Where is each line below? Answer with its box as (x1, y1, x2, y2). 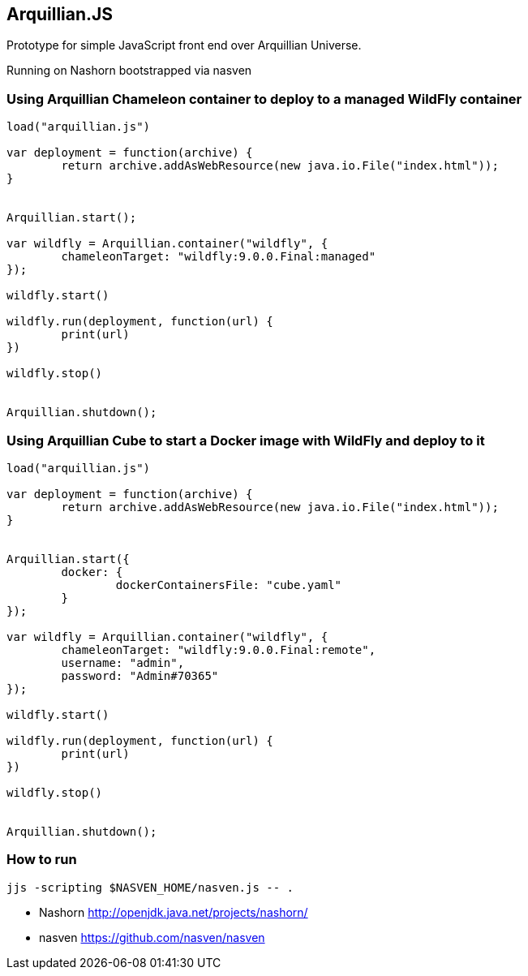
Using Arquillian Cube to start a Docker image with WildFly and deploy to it (6, 432, 485, 449)
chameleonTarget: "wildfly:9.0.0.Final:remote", (61, 643, 376, 656)
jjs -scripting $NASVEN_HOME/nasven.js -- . (6, 880, 294, 894)
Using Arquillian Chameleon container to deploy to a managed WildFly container (6, 90, 522, 107)
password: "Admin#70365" (61, 669, 219, 682)
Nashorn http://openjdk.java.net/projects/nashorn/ (39, 905, 308, 919)
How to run (6, 851, 77, 868)
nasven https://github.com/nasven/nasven (39, 930, 265, 944)
